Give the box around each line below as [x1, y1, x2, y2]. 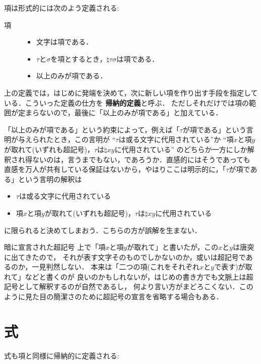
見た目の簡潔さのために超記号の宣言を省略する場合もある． [25, 291, 223, 302]
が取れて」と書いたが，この [127, 242, 219, 252]
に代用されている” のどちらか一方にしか [114, 144, 247, 154]
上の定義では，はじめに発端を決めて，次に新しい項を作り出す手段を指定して [4, 87, 258, 98]
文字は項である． [36, 36, 93, 47]
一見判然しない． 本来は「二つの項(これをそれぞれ [32, 261, 200, 272]
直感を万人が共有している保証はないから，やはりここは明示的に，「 [4, 164, 226, 174]
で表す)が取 [214, 261, 252, 272]
